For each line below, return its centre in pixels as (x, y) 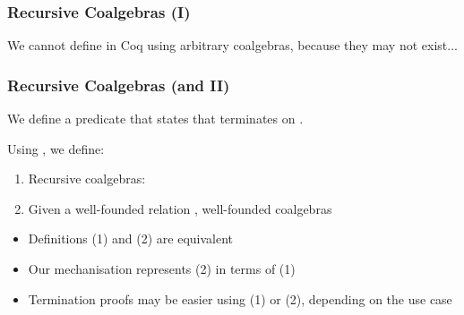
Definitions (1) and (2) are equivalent (131, 238)
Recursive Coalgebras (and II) (119, 85)
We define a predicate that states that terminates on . (155, 119)
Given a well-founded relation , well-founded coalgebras (180, 208)
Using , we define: (56, 148)
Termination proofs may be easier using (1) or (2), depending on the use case (240, 298)
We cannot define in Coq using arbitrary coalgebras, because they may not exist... (232, 45)
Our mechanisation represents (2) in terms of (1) (162, 268)
